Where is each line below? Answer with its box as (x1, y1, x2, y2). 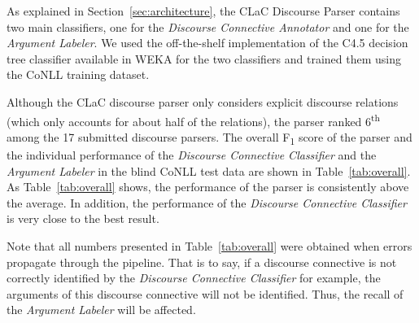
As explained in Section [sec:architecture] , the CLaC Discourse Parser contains (7, 2, 400, 19)
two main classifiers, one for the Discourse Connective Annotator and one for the (7, 18, 409, 35)
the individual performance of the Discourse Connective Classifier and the (7, 146, 377, 163)
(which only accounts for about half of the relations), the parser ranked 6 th (7, 110, 381, 129)
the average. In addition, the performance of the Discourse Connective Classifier (7, 194, 407, 211)
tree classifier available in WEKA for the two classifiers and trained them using (7, 50, 402, 67)
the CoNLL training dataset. (7, 66, 150, 83)
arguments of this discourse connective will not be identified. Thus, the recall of (7, 285, 404, 302)
